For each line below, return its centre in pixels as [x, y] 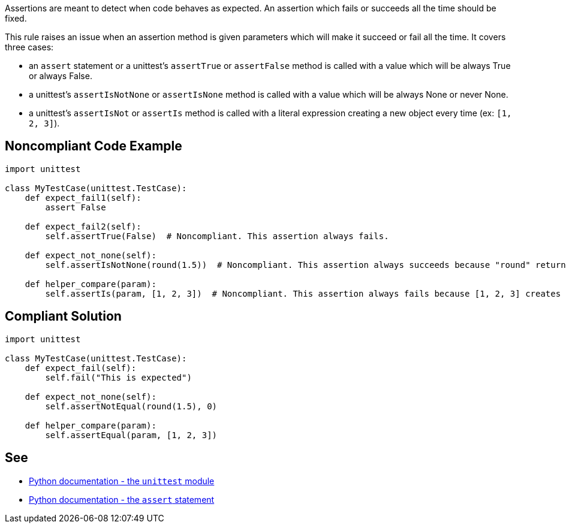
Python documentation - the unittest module [122, 481]
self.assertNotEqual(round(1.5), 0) [131, 406]
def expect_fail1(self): [83, 197]
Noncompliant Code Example [94, 146]
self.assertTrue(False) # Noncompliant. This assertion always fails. [217, 236]
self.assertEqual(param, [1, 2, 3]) [131, 435]
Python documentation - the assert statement [122, 499]
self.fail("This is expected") [118, 377]
